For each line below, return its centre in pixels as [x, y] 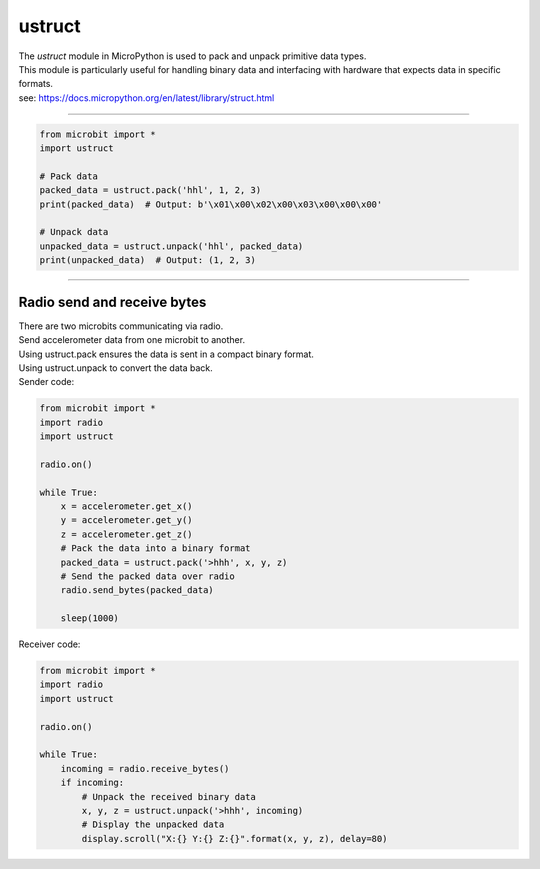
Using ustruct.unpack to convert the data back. [116, 367]
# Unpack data [74, 232]
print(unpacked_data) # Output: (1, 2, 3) [148, 260]
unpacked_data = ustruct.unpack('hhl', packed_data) [171, 246]
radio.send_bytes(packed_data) [137, 590]
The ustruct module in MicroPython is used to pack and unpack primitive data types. [192, 56]
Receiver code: [49, 644]
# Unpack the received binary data [169, 796]
